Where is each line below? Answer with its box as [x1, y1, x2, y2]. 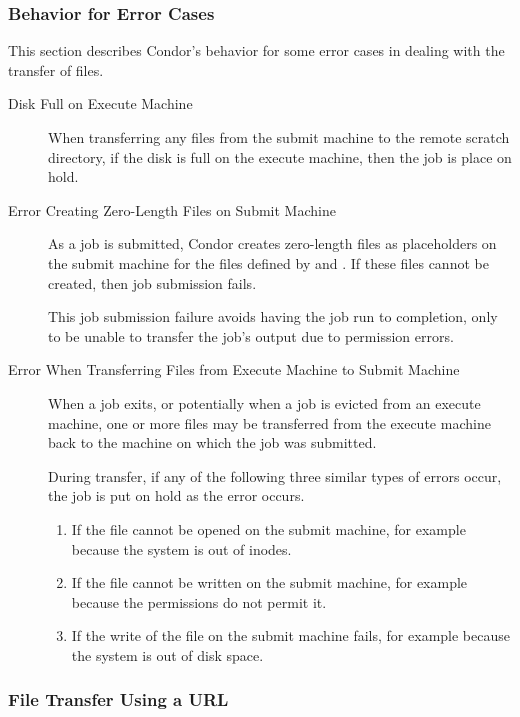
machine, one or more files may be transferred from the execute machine [48, 412, 491, 433]
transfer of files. [8, 59, 104, 80]
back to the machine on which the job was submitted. [48, 432, 377, 453]
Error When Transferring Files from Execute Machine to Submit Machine [8, 359, 460, 380]
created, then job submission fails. [48, 272, 257, 293]
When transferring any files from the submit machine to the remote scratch [48, 127, 510, 147]
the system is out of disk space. [71, 644, 264, 665]
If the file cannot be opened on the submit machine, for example [71, 518, 466, 539]
